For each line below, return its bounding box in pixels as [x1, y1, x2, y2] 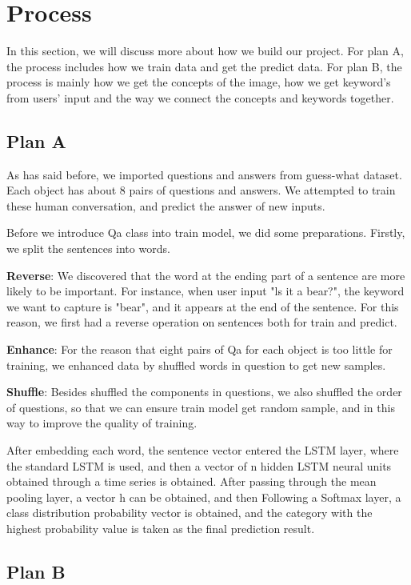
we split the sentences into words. [6, 240, 170, 257]
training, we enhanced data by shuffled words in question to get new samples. [6, 356, 386, 373]
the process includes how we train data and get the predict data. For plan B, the [6, 58, 402, 74]
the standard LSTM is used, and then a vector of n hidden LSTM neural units [6, 457, 392, 474]
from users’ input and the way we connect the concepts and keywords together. [6, 89, 394, 106]
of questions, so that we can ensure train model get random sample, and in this [6, 399, 395, 415]
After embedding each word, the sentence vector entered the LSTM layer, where [6, 442, 399, 459]
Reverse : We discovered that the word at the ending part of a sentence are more [6, 266, 405, 283]
